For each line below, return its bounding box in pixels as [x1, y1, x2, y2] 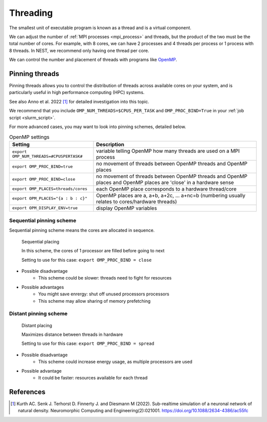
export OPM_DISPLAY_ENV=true [12, 205, 78, 211]
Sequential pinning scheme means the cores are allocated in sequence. [9, 228, 155, 234]
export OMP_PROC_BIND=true [12, 164, 73, 169]
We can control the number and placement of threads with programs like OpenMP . [9, 57, 178, 63]
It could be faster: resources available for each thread [38, 375, 148, 380]
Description [96, 141, 125, 148]
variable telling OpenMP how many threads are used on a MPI [96, 147, 240, 154]
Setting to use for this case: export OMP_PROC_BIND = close [21, 257, 152, 263]
